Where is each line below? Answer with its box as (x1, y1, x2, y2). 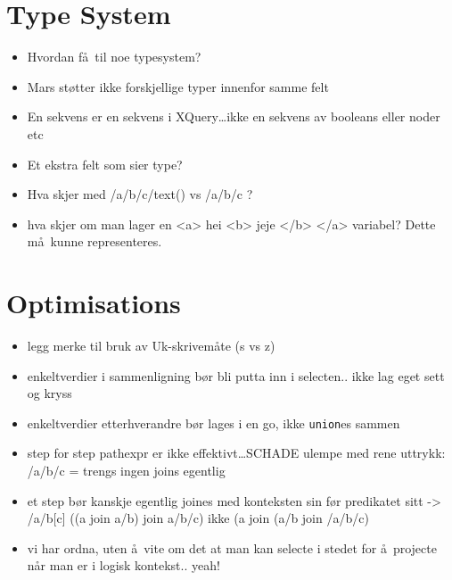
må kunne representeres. (27, 232, 162, 251)
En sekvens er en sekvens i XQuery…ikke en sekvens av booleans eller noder (27, 107, 440, 126)
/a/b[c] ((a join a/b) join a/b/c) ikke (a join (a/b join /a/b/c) (27, 509, 369, 527)
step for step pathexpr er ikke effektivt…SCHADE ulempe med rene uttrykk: (27, 443, 446, 462)
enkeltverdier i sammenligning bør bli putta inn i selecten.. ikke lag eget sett (27, 366, 445, 385)
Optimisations (6, 285, 181, 321)
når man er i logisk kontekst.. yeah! (27, 556, 220, 575)
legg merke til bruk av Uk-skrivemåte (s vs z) (27, 336, 275, 354)
